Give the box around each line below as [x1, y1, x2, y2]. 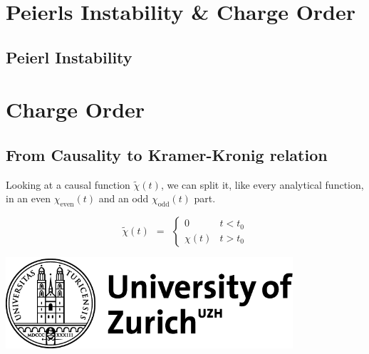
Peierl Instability [6, 46, 132, 68]
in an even [6, 191, 51, 206]
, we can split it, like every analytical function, [160, 177, 364, 192]
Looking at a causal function [6, 177, 130, 192]
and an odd [98, 191, 149, 206]
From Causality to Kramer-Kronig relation [6, 143, 328, 165]
